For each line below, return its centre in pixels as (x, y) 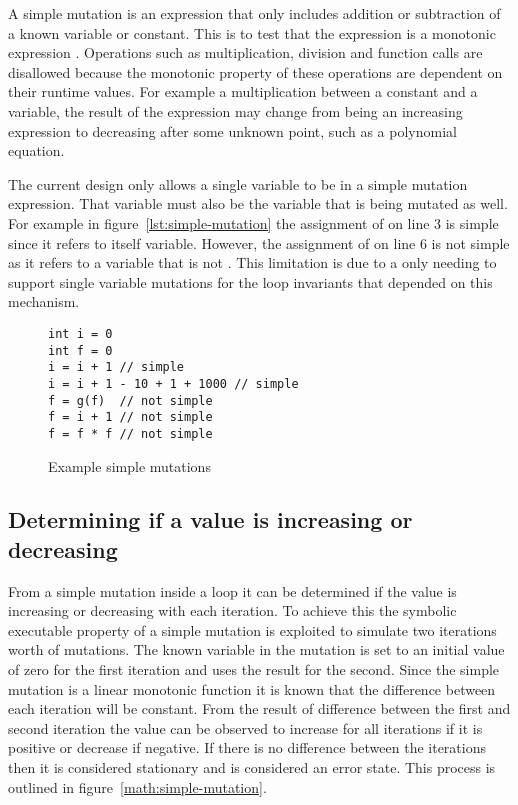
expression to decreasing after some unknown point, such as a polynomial (232, 130)
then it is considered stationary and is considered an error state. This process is (252, 767)
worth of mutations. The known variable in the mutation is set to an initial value (256, 649)
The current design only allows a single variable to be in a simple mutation (238, 183)
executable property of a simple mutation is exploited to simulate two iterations (252, 629)
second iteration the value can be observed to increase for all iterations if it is (245, 727)
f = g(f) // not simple (130, 400)
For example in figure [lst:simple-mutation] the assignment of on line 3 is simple (253, 222)
